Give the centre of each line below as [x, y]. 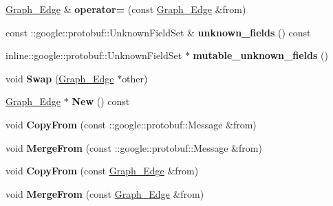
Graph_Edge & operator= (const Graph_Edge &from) [126, 9]
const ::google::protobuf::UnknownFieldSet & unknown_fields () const [158, 32]
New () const [101, 101]
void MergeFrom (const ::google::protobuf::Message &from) [134, 147]
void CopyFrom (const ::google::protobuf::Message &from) [131, 124]
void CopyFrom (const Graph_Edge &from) [102, 171]
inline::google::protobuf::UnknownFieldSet [94, 55]
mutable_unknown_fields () [260, 55]
